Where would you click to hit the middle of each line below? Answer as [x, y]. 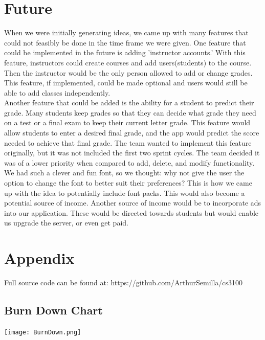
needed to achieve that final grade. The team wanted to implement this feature [128, 142]
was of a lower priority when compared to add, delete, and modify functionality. [129, 162]
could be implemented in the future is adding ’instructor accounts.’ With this [125, 52]
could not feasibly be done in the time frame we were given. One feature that [125, 42]
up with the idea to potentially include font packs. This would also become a [125, 192]
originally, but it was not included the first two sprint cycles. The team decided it [132, 153]
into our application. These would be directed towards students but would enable [131, 212]
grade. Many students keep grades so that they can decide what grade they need [130, 112]
